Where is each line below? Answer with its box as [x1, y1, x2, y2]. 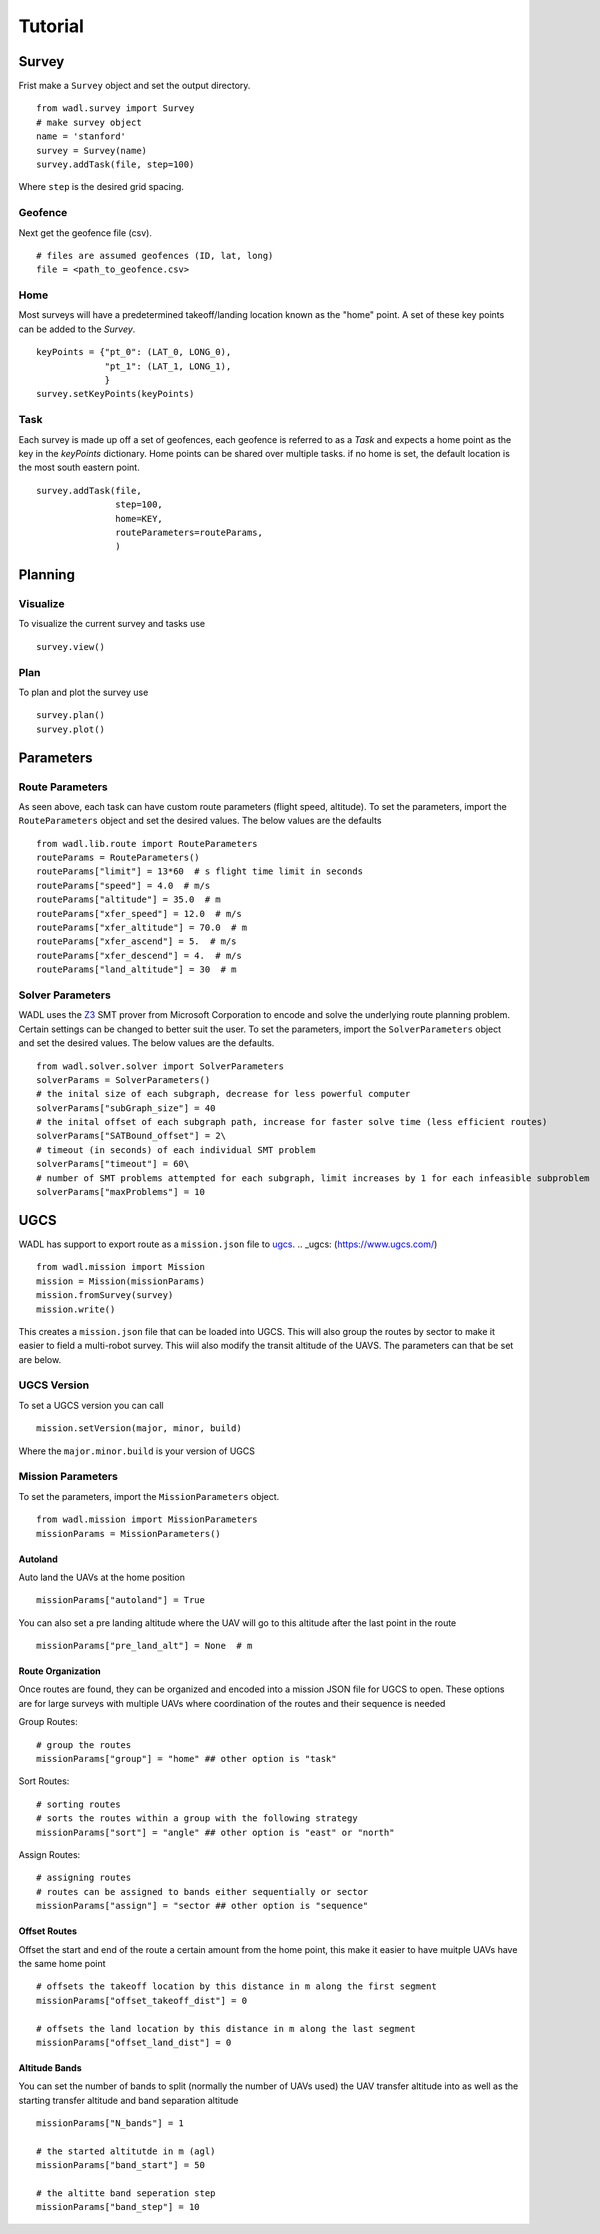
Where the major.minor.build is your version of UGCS [18, 1445, 255, 1457]
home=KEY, [115, 513, 164, 524]
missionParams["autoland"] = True [36, 1595, 205, 1606]
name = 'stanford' [36, 131, 127, 142]
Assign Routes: [18, 1849, 81, 1860]
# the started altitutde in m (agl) [36, 2145, 216, 2157]
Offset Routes [18, 1925, 78, 1937]
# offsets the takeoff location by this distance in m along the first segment [36, 1981, 437, 1992]
